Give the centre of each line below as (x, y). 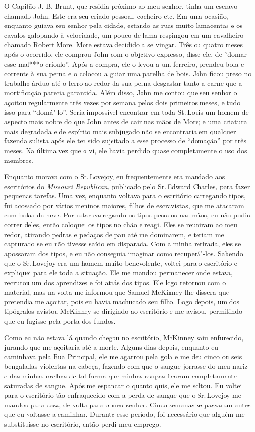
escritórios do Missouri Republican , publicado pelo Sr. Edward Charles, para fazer (127, 186)
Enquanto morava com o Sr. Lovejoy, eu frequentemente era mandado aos (115, 176)
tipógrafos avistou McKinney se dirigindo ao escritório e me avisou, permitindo (123, 311)
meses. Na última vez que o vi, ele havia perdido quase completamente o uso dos (126, 150)
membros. (19, 160)
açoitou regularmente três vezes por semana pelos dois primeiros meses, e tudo (123, 102)
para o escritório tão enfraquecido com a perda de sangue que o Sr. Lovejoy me (123, 395)
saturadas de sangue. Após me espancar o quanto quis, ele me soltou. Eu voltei (123, 385)
